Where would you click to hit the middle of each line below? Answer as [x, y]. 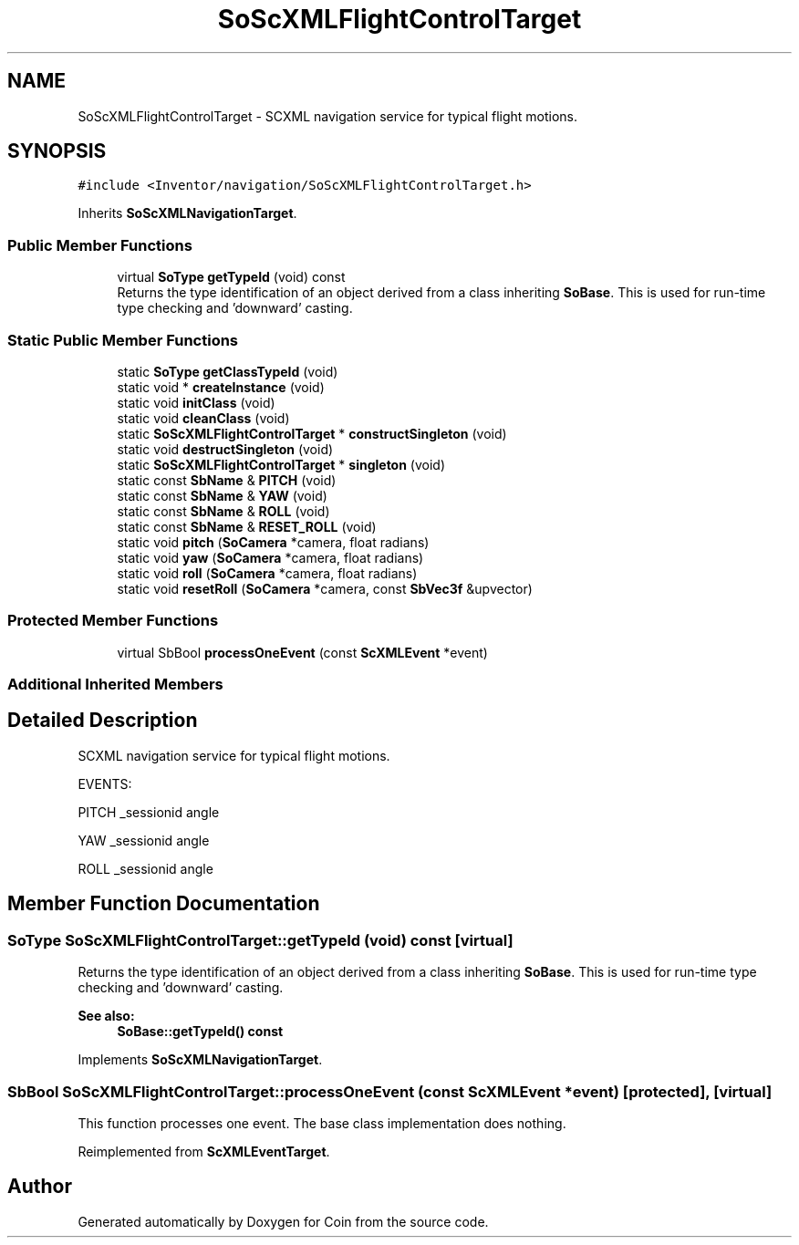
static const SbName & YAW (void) [222, 495]
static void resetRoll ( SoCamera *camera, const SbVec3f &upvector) [325, 588]
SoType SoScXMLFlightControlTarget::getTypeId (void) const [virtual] [260, 940]
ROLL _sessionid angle [145, 868]
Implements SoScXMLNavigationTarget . [200, 1060]
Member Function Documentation [164, 904]
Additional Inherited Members [115, 685]
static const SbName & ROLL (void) [223, 511]
